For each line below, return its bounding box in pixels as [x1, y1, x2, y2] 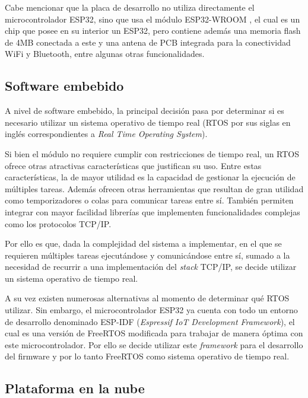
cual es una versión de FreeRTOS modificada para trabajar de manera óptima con [5, 327, 303, 339]
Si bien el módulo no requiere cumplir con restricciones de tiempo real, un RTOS [5, 147, 300, 160]
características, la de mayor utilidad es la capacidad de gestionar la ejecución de [5, 171, 296, 183]
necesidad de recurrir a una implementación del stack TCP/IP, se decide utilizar [5, 260, 297, 273]
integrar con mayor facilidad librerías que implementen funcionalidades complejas [5, 205, 300, 218]
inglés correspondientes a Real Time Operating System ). [5, 128, 208, 140]
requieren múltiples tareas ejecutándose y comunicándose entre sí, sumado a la [5, 249, 290, 261]
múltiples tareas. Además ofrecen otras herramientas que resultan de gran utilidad [5, 182, 304, 195]
